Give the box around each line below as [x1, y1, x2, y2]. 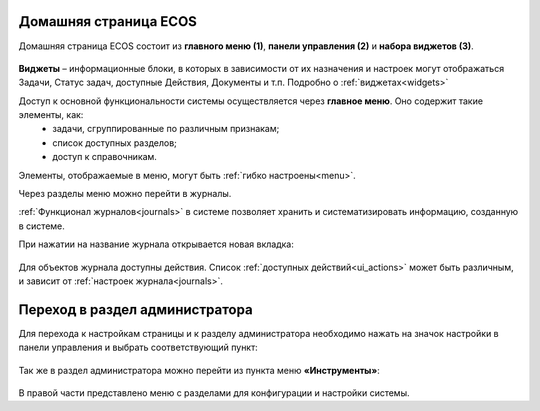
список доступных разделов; [52, 136, 177, 149]
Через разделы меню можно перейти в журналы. [18, 188, 232, 200]
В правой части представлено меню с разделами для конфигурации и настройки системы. [18, 387, 410, 399]
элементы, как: [18, 109, 84, 121]
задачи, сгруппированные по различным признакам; [52, 123, 280, 135]
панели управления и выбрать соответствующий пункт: [18, 341, 259, 354]
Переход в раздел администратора [18, 301, 254, 318]
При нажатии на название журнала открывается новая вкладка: [18, 238, 294, 250]
